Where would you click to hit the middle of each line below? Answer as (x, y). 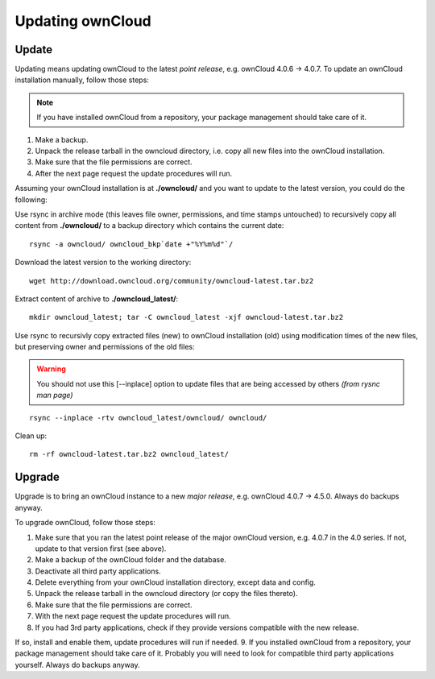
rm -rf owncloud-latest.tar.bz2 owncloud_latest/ (129, 454)
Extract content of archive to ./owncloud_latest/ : (97, 299)
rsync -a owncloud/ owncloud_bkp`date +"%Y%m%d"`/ (131, 244)
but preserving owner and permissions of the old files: (105, 347)
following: (31, 199)
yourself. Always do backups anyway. (77, 665)
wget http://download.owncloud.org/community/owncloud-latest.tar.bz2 (172, 281)
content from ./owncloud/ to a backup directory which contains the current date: (149, 226)
